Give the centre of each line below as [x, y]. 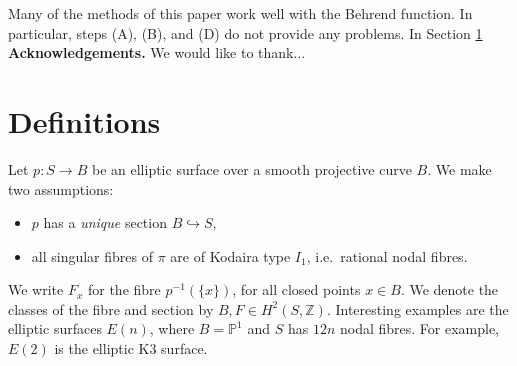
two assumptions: [61, 188]
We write [36, 289]
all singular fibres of [92, 255]
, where [172, 328]
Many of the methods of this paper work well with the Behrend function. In [240, 13]
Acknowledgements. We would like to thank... [157, 52]
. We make [459, 168]
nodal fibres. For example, [419, 328]
